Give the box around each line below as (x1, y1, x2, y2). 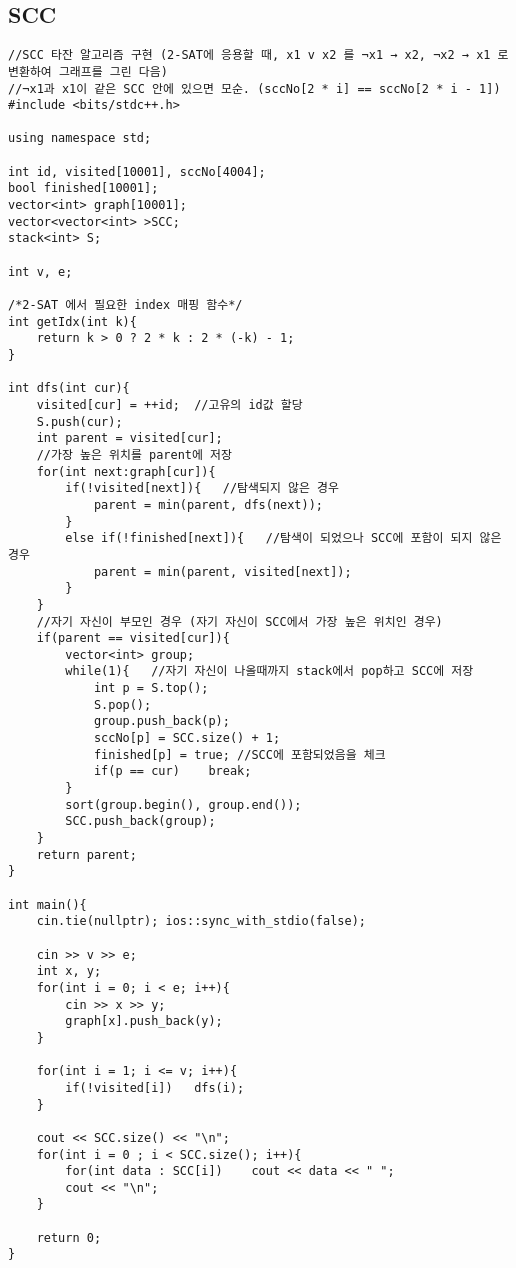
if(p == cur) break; (93, 764, 252, 779)
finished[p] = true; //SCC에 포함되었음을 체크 (93, 747, 386, 762)
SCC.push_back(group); (65, 814, 216, 829)
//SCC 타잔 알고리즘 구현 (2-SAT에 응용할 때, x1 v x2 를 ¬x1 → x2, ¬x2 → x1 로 (8, 48, 509, 63)
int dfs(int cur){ (8, 381, 130, 396)
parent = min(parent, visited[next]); (93, 564, 352, 579)
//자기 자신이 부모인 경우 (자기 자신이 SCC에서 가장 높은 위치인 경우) (36, 614, 443, 629)
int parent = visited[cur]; (36, 431, 223, 446)
